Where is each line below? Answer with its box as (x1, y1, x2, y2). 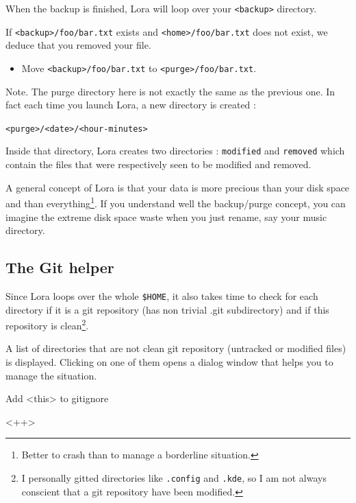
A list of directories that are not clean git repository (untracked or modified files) (5, 341, 346, 355)
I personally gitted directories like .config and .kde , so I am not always (21, 470, 327, 484)
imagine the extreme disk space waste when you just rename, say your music (5, 209, 327, 224)
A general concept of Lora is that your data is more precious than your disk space (5, 180, 350, 194)
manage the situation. (5, 368, 97, 382)
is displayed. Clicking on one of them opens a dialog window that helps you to (5, 354, 333, 369)
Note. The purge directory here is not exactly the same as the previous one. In (5, 84, 335, 98)
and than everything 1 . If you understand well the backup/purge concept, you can (5, 194, 346, 210)
